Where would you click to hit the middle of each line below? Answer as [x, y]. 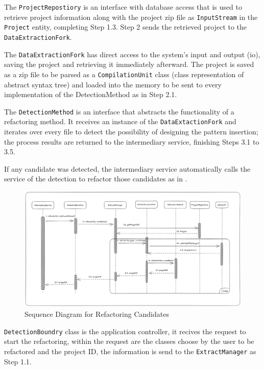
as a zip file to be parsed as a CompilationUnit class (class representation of [124, 74]
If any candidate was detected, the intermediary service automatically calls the [127, 168]
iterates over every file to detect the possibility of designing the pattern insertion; [131, 132]
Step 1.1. [18, 361]
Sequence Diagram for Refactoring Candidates [97, 314]
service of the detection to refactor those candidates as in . [96, 179]
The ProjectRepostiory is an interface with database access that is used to [123, 7]
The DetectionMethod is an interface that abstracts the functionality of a [119, 111]
